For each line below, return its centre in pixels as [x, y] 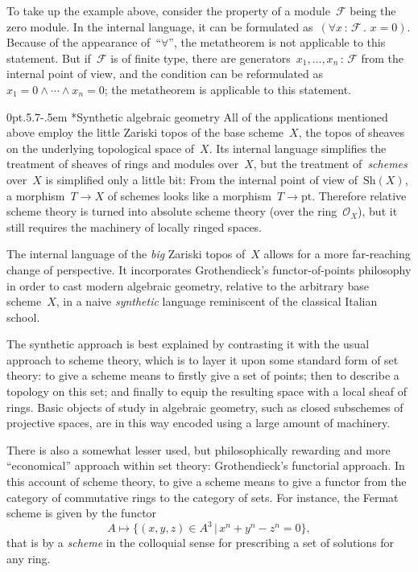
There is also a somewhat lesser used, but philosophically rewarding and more [199, 449]
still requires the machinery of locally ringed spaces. [135, 226]
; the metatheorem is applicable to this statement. [228, 89]
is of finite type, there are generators [201, 58]
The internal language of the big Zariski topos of [126, 254]
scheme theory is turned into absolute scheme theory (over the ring [172, 211]
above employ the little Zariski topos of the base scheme [145, 132]
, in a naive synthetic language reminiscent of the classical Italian [217, 301]
